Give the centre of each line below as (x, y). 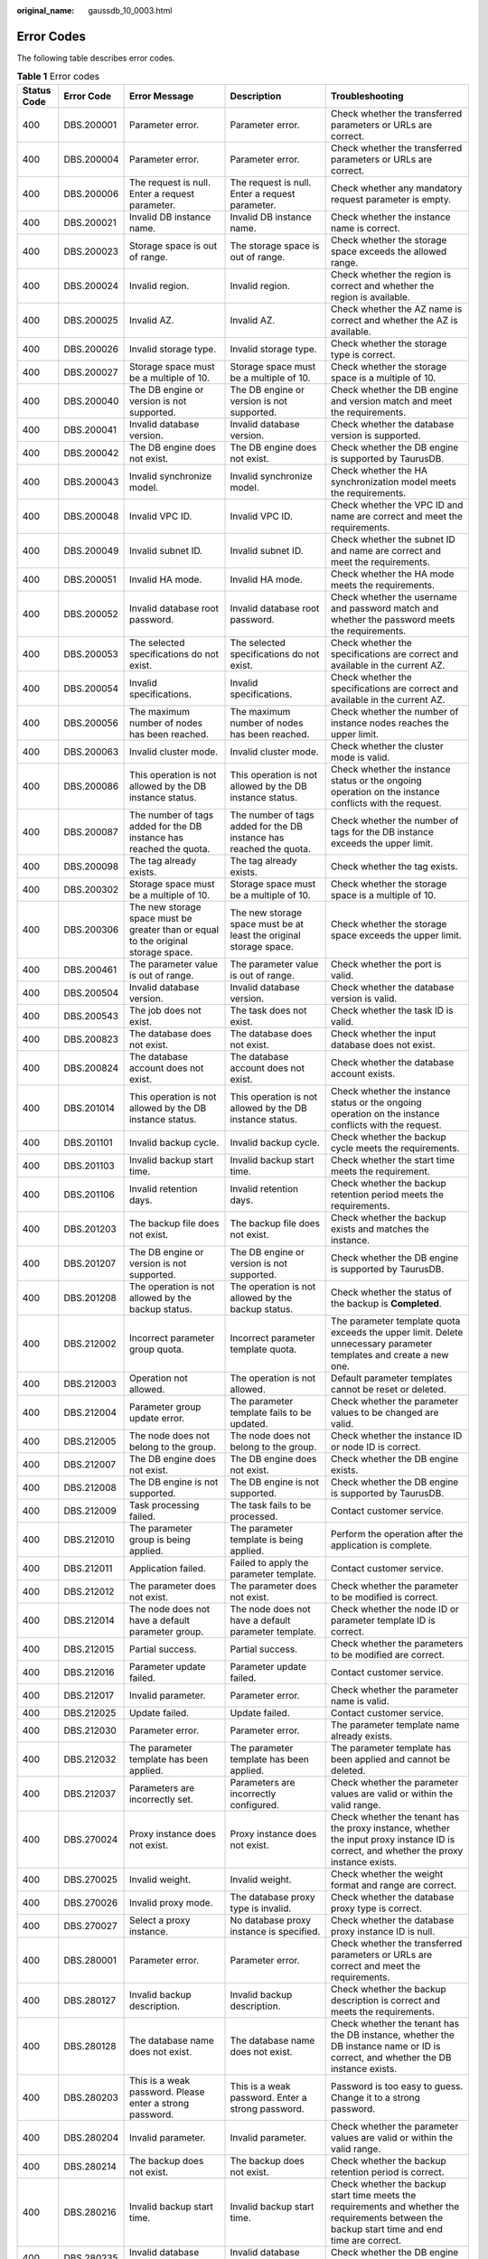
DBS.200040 (91, 400)
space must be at (267, 923)
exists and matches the (380, 1229)
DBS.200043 (91, 482)
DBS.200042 (91, 453)
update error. (157, 1418)
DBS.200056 (91, 723)
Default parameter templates (391, 1378)
